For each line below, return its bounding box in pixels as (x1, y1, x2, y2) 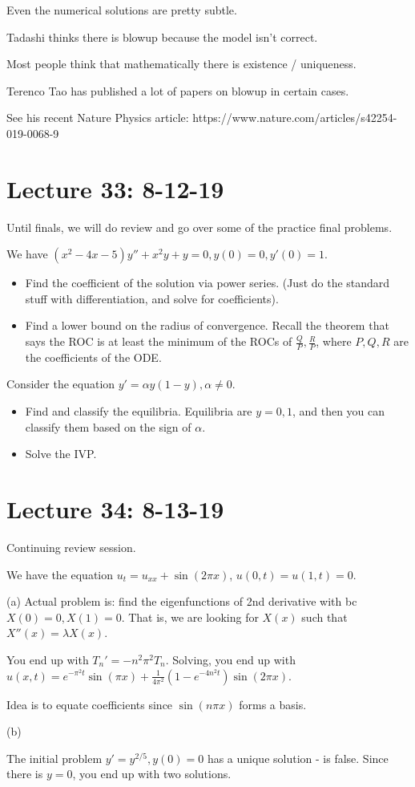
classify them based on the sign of (25, 418, 191, 435)
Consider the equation (6, 375, 115, 392)
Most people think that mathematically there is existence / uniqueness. (6, 55, 357, 72)
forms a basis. (239, 696, 307, 712)
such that (301, 608, 348, 625)
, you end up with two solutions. (72, 765, 232, 782)
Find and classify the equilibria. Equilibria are (25, 403, 252, 420)
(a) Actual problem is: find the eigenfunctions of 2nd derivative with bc (6, 593, 357, 610)
